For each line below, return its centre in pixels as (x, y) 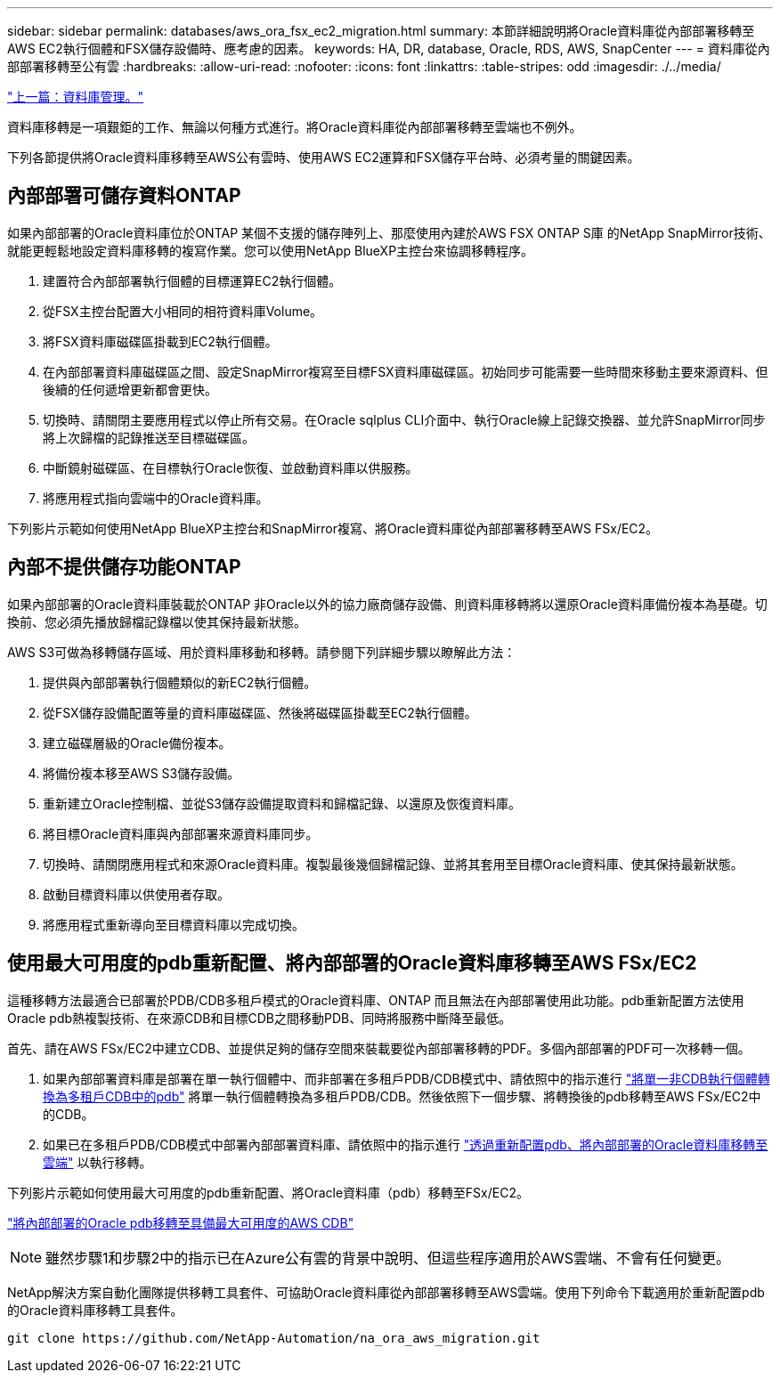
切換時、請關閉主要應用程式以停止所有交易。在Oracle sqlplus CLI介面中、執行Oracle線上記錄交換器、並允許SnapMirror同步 (404, 419)
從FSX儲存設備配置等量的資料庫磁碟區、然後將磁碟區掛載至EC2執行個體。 (260, 712)
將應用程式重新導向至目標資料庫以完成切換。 (174, 924)
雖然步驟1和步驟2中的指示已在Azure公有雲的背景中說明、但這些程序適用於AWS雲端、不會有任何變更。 (388, 1258)
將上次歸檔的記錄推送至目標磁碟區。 (149, 437)
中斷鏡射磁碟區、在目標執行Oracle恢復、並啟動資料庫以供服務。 (231, 467)
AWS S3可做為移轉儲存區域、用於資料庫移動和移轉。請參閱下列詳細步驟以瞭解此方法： (262, 652)
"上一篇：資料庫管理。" (76, 97)
